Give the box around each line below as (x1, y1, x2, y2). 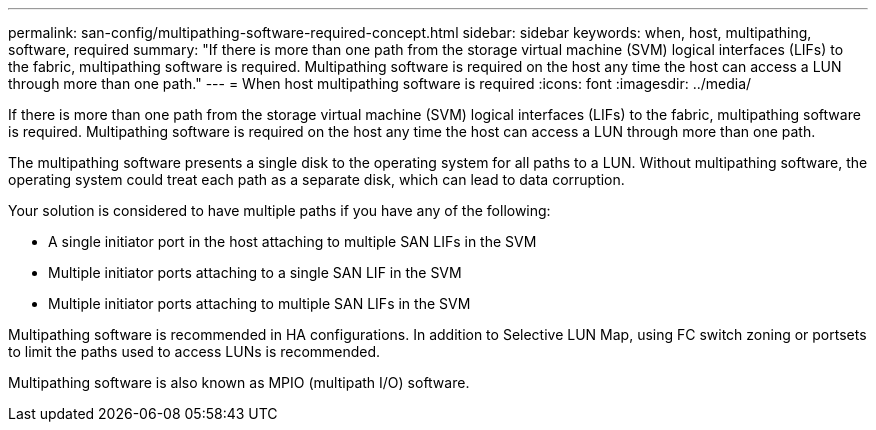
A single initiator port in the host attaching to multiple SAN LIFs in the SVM (48, 233, 537, 250)
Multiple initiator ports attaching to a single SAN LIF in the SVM (48, 264, 462, 281)
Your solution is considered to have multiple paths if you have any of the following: (8, 202, 551, 219)
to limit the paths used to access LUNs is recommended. (8, 343, 381, 360)
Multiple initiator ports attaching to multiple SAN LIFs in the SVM (48, 295, 471, 312)
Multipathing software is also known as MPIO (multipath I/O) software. (8, 374, 470, 391)
